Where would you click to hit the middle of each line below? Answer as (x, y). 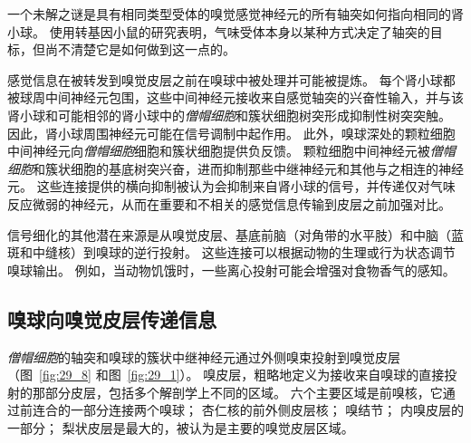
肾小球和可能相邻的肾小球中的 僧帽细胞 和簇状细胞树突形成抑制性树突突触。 (229, 115)
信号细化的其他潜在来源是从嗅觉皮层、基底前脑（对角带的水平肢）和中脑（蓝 (235, 234)
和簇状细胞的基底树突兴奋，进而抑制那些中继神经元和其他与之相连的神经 (248, 168)
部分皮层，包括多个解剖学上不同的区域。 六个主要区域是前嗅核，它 (244, 392)
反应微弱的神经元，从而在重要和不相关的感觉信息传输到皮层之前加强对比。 (229, 203)
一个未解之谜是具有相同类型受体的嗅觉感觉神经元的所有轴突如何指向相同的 (229, 14)
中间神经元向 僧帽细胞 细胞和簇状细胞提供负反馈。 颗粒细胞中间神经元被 (219, 151)
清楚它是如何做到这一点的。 (153, 49)
